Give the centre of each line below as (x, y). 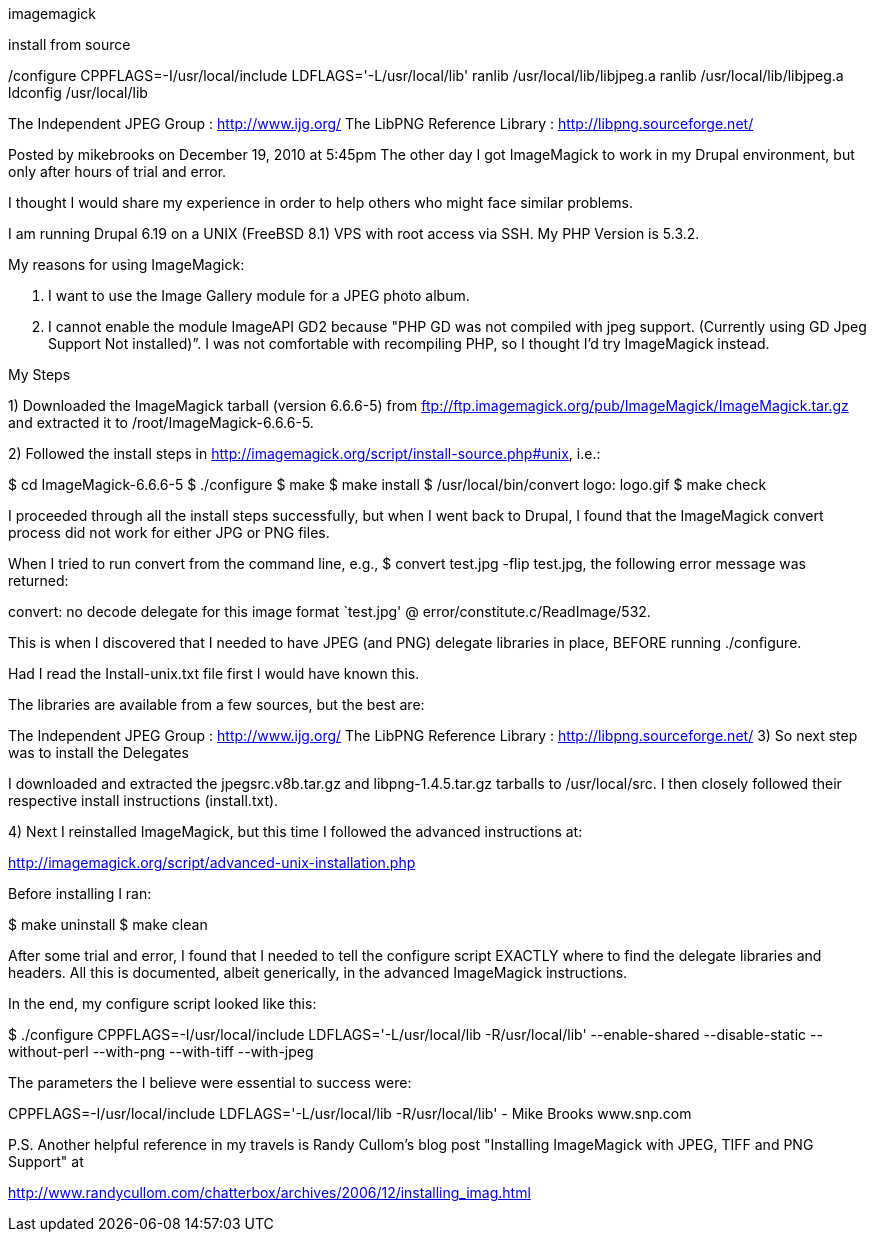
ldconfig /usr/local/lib (78, 92)
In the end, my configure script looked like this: (162, 1003)
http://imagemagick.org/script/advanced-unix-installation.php (212, 862)
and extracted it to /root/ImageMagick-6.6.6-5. (161, 422)
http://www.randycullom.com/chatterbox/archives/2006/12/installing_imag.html (269, 1192)
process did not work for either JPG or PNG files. (169, 532)
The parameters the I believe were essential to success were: (210, 1082)
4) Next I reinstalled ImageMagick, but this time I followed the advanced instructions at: (295, 831)
